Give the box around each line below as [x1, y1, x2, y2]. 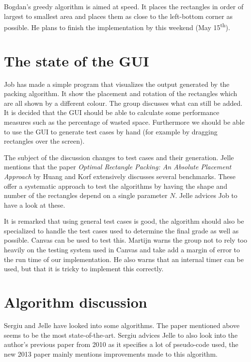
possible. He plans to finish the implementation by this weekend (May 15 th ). [4, 21, 230, 32]
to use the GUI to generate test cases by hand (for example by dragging [4, 126, 218, 136]
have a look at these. [4, 199, 65, 210]
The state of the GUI [4, 50, 149, 70]
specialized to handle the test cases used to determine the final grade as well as [4, 225, 239, 235]
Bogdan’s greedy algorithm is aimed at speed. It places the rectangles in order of [4, 1, 244, 11]
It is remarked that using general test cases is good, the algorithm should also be [4, 216, 244, 226]
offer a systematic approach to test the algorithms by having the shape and [4, 181, 227, 191]
